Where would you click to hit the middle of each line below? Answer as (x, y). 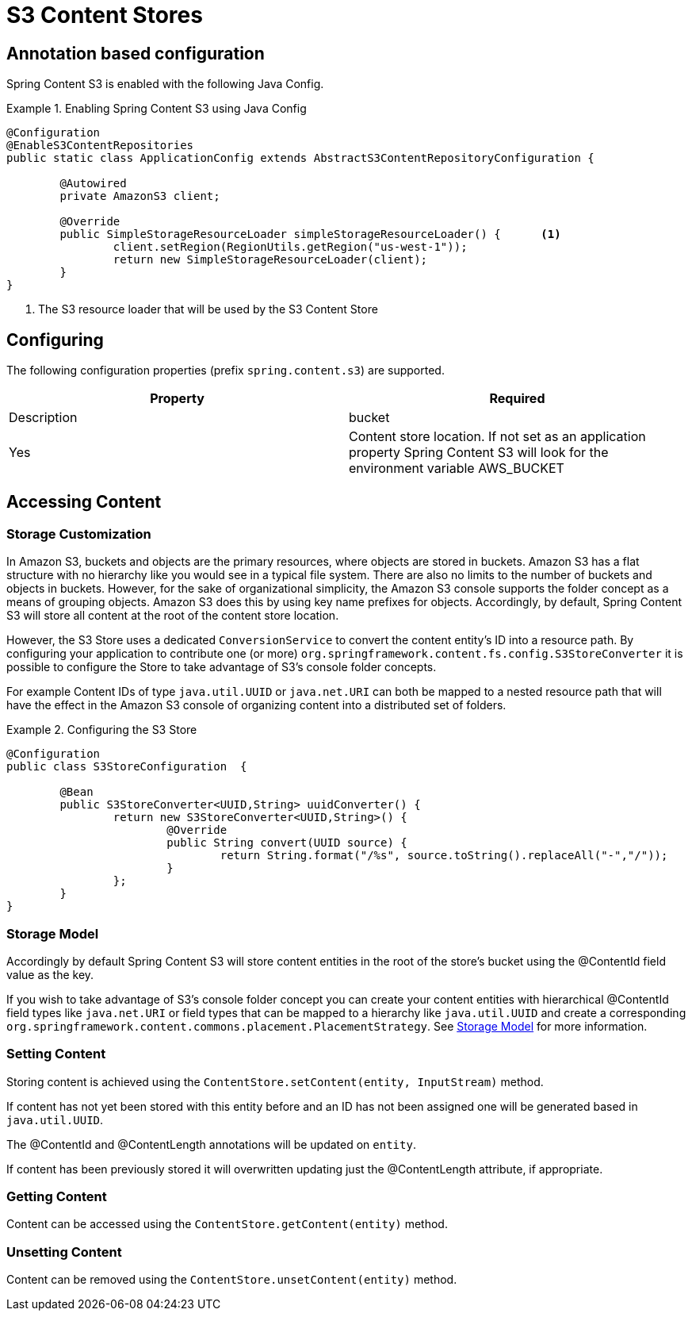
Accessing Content (84, 502)
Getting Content (57, 1197)
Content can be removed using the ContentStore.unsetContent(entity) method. (232, 1280)
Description (43, 418)
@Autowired (93, 184)
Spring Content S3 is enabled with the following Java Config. (165, 84)
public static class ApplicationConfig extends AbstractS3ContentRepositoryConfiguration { (300, 158)
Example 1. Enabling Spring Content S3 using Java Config (157, 109)
